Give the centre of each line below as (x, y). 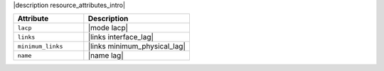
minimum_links (40, 46)
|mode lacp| (108, 28)
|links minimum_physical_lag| (137, 46)
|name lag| (106, 56)
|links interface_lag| (121, 37)
